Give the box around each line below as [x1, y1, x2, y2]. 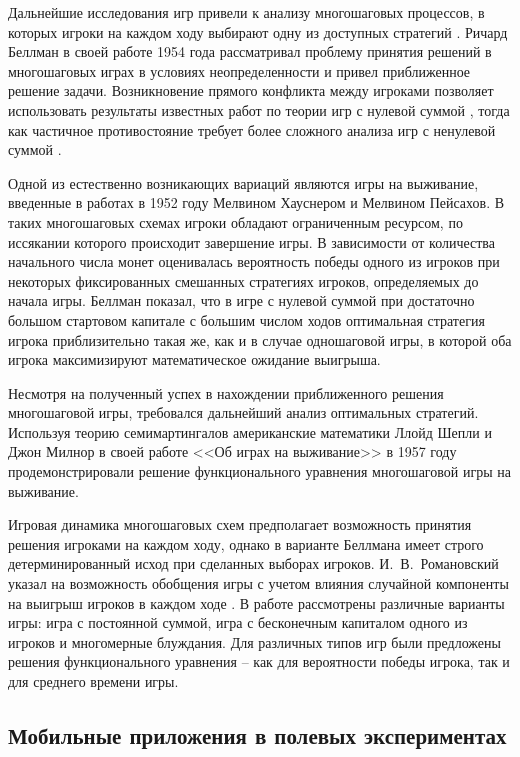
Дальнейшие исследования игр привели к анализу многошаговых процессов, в [8, 2, 485, 22]
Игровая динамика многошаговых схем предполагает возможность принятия [8, 514, 472, 535]
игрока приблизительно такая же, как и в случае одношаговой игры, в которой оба [8, 329, 512, 350]
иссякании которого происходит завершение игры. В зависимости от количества [8, 231, 496, 252]
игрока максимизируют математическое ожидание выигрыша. [8, 349, 381, 370]
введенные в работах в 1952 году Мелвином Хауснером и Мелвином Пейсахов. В [8, 192, 505, 213]
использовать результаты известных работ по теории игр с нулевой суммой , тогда [8, 99, 510, 120]
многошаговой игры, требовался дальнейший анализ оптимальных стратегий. [8, 402, 479, 423]
